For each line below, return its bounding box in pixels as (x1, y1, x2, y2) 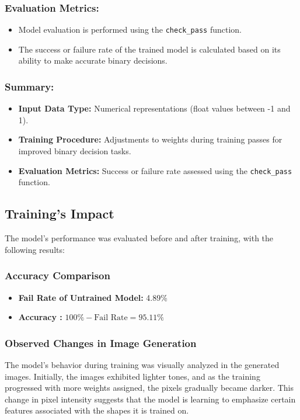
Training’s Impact (5, 204, 114, 223)
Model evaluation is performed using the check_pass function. (18, 23, 242, 36)
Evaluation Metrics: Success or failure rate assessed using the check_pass (18, 164, 292, 176)
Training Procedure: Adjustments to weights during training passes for (18, 133, 282, 145)
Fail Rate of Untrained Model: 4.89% (18, 291, 168, 303)
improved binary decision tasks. (18, 145, 131, 157)
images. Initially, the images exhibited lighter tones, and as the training (5, 370, 260, 382)
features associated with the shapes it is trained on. (5, 404, 189, 416)
